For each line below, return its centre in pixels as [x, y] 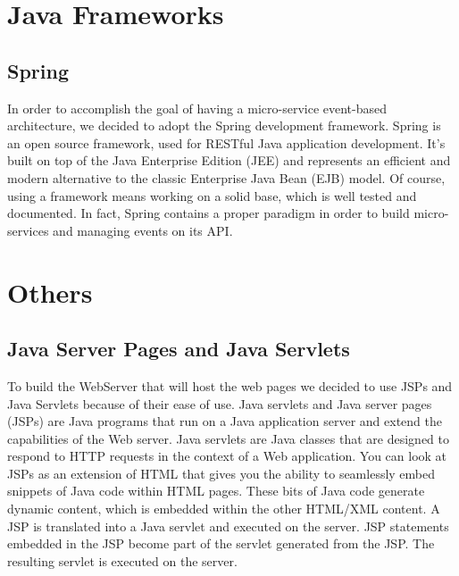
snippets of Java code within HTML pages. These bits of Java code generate [216, 491]
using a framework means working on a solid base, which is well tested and [212, 195]
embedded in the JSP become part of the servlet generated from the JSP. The [221, 543]
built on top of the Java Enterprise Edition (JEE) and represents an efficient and [229, 160]
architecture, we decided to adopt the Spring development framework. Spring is [224, 125]
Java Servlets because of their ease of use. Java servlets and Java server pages [220, 403]
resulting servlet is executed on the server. [122, 560]
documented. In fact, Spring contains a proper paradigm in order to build [209, 213]
